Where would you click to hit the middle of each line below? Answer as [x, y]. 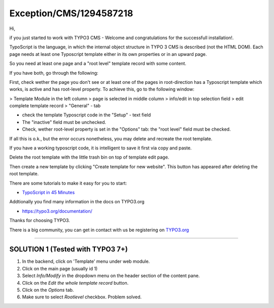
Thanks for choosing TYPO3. [40, 221]
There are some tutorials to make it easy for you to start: [68, 183]
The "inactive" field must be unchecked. [64, 122]
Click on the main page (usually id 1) [60, 268]
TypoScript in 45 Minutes [48, 192]
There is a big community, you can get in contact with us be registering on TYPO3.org [99, 230]
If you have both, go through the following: [54, 73]
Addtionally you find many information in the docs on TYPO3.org [77, 202]
